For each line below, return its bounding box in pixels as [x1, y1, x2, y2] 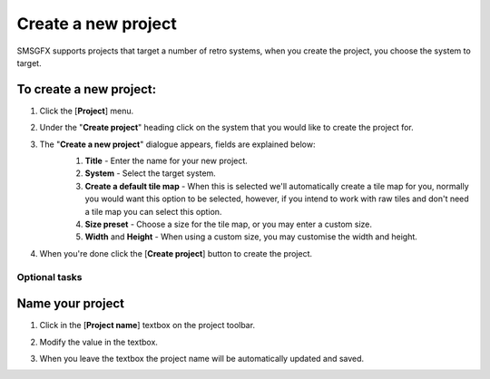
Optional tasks [16, 270, 83, 283]
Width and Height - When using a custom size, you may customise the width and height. [84, 231, 417, 242]
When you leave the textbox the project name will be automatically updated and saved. [39, 354, 365, 364]
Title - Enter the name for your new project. [84, 155, 249, 167]
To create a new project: [16, 82, 157, 97]
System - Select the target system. [84, 168, 217, 179]
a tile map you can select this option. [84, 206, 222, 217]
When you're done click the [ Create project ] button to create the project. [39, 248, 313, 258]
